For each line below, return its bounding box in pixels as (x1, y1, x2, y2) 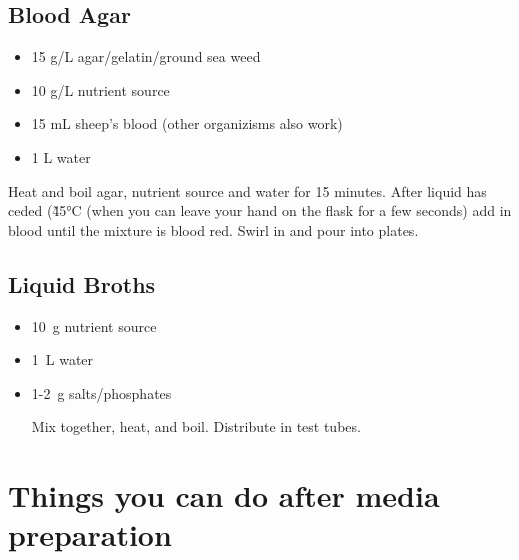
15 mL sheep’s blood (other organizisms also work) (31, 113, 343, 134)
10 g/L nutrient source (31, 79, 170, 100)
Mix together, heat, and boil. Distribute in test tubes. (31, 416, 361, 437)
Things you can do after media (8, 475, 440, 516)
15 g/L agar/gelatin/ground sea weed (31, 46, 261, 67)
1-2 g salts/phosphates (31, 382, 172, 403)
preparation (8, 514, 172, 555)
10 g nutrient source (31, 315, 157, 336)
